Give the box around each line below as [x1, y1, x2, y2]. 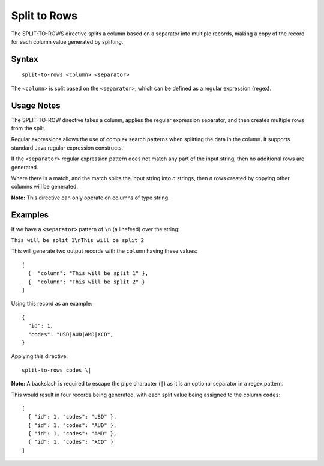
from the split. [11, 125, 46, 132]
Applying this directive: [11, 353, 68, 360]
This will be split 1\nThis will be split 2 [11, 237, 145, 244]
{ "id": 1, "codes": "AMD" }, [28, 430, 117, 437]
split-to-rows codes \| [22, 366, 92, 374]
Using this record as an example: [11, 300, 92, 307]
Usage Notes [11, 100, 61, 110]
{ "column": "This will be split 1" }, [28, 270, 149, 277]
